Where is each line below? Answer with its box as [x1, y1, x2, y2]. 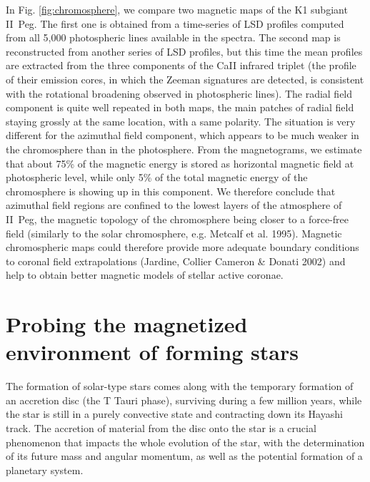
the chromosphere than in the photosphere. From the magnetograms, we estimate [6, 141, 362, 156]
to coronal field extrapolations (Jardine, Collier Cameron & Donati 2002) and [6, 253, 346, 268]
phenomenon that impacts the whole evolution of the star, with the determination [6, 434, 365, 449]
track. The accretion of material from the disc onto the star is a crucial [6, 420, 316, 435]
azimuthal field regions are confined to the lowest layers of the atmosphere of [6, 198, 342, 212]
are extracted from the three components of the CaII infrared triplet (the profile [6, 58, 356, 73]
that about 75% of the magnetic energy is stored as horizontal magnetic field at [6, 155, 354, 170]
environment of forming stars [6, 337, 299, 366]
